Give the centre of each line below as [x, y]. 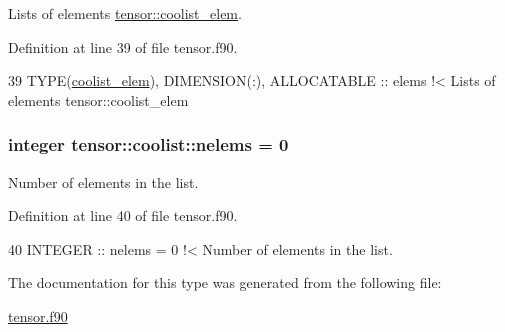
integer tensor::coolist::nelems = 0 [148, 144]
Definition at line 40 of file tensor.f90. [123, 215]
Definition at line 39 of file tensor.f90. [123, 46]
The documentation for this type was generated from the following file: [225, 282]
